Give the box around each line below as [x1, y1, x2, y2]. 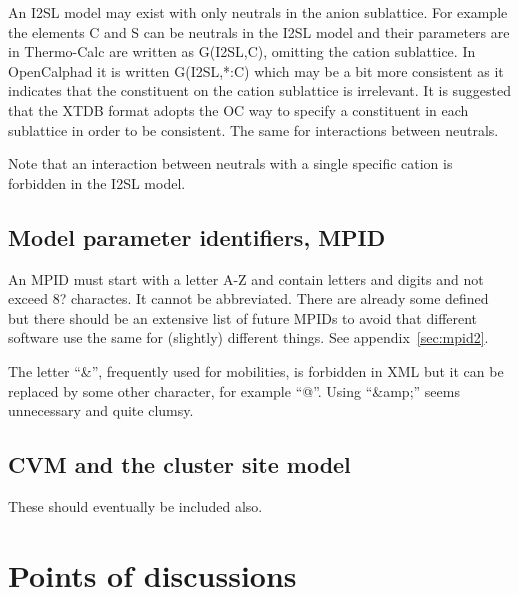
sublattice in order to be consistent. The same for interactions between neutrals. [8, 119, 499, 140]
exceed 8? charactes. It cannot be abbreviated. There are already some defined [8, 288, 489, 309]
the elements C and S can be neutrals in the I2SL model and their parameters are [8, 21, 510, 42]
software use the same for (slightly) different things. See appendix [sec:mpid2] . [8, 327, 489, 348]
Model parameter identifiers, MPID [8, 221, 386, 252]
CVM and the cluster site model [8, 449, 351, 480]
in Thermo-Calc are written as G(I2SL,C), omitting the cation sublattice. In [8, 41, 476, 62]
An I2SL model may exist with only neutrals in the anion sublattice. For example [8, 2, 508, 22]
